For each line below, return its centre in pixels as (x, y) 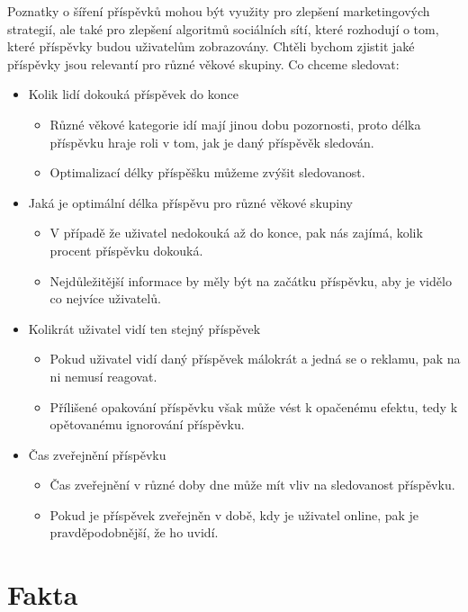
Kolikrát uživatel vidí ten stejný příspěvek (144, 328)
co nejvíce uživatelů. (105, 298)
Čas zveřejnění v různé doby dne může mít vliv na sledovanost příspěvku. (252, 485)
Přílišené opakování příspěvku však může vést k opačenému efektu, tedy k (254, 406)
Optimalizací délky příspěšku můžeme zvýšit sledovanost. (207, 172)
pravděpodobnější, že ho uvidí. (134, 532)
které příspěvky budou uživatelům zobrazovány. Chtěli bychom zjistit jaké (211, 46)
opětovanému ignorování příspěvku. (147, 424)
